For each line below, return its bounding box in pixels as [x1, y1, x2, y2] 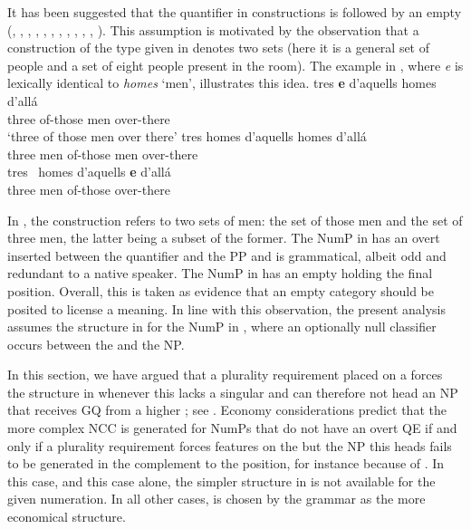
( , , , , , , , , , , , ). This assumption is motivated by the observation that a [7, 20, 419, 39]
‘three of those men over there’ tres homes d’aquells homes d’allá [7, 127, 367, 146]
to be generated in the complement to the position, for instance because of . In [7, 454, 445, 473]
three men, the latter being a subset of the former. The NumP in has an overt [7, 228, 440, 247]
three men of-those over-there [7, 179, 170, 198]
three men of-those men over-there [7, 144, 198, 163]
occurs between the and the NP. [7, 334, 185, 353]
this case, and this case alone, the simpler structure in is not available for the [7, 471, 436, 490]
